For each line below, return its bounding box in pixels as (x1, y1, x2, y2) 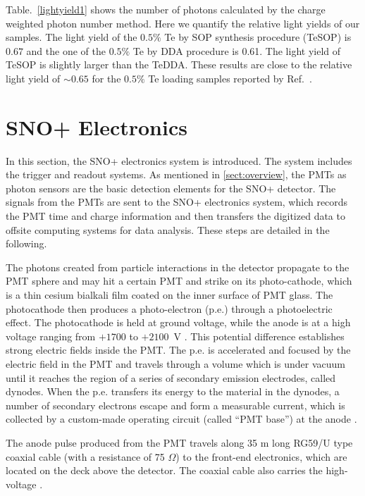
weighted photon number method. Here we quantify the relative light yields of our (6, 15, 360, 30)
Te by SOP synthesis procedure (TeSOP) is (164, 30, 352, 44)
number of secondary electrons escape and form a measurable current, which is (6, 397, 345, 412)
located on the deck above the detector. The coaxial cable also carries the (6, 463, 323, 478)
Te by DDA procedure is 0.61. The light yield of (132, 43, 341, 58)
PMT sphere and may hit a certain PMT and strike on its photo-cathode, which (6, 273, 352, 288)
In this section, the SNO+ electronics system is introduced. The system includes (6, 153, 352, 168)
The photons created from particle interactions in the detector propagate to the (6, 259, 349, 274)
